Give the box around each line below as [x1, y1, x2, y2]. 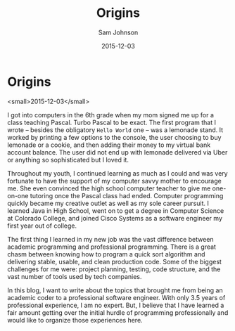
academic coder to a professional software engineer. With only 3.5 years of [7, 293, 226, 301]
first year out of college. [7, 221, 77, 230]
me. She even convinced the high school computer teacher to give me [7, 184, 211, 193]
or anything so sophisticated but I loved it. [7, 155, 129, 164]
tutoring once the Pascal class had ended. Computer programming [30, 191, 224, 200]
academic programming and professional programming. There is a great [7, 242, 217, 251]
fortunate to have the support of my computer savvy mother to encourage [7, 176, 222, 185]
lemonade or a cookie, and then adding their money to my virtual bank [7, 141, 211, 149]
